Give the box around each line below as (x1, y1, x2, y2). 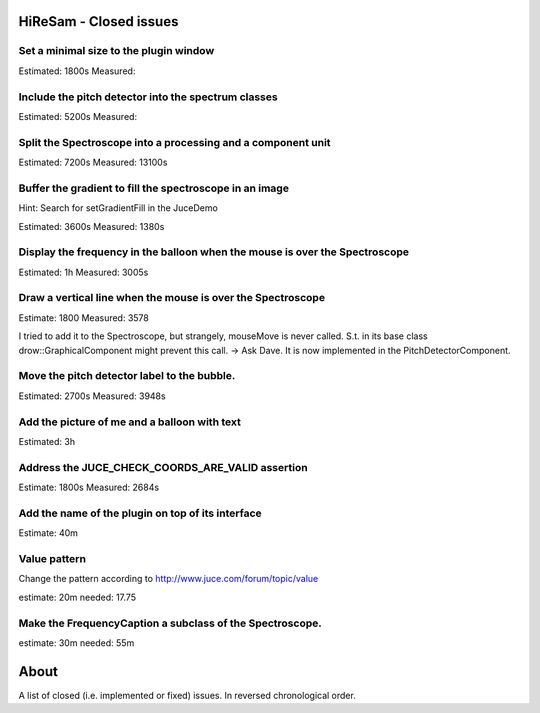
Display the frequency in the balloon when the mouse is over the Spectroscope (18, 245, 410, 259)
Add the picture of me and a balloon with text (18, 415, 242, 429)
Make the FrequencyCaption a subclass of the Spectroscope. (18, 616, 322, 630)
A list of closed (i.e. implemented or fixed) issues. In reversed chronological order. (18, 689, 357, 701)
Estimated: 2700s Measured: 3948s (18, 390, 166, 402)
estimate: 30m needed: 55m (18, 636, 135, 649)
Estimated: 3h (18, 435, 75, 447)
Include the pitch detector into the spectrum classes (18, 90, 279, 104)
